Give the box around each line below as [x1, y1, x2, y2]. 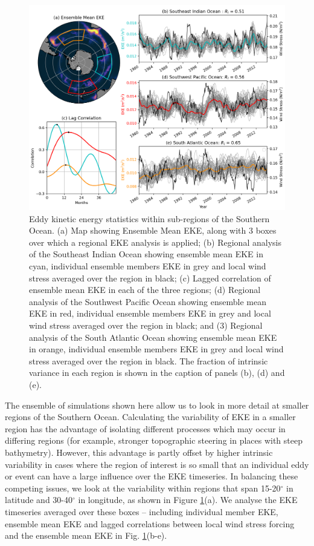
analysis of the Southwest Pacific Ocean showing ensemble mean [29, 295, 266, 308]
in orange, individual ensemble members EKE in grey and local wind [29, 343, 284, 355]
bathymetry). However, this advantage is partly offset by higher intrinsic [5, 446, 273, 458]
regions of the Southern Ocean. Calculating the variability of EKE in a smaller [5, 410, 296, 423]
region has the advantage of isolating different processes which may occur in [5, 422, 286, 435]
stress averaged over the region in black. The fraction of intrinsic [29, 354, 268, 367]
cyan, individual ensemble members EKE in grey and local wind [29, 260, 266, 272]
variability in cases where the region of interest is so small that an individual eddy [5, 458, 309, 470]
